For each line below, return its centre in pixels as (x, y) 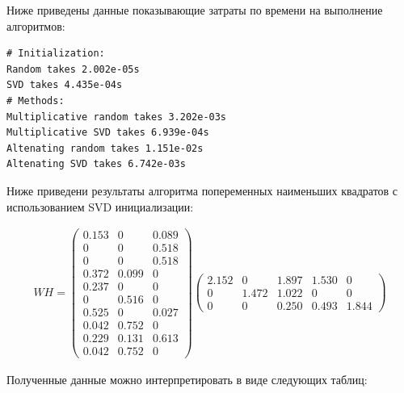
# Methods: (36, 100)
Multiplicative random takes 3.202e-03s (117, 117)
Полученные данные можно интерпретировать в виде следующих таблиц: (187, 379)
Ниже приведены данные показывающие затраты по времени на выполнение (195, 10)
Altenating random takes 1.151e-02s (105, 148)
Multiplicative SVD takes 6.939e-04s (108, 133)
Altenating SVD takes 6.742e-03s (96, 164)
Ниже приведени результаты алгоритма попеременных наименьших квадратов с (202, 190)
